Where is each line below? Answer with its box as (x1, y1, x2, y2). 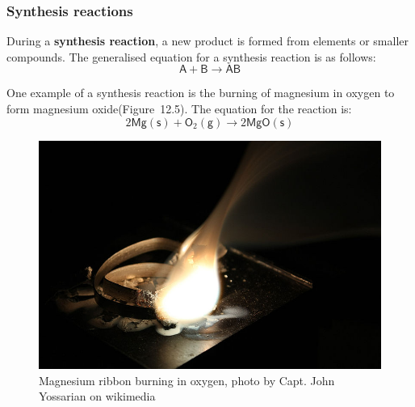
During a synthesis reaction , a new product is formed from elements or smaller (6, 32, 409, 49)
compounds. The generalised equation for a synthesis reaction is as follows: (6, 48, 376, 65)
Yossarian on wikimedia (39, 388, 156, 405)
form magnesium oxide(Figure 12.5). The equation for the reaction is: (6, 100, 352, 117)
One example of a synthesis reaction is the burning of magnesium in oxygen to (6, 84, 395, 101)
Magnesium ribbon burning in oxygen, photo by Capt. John (39, 371, 335, 388)
